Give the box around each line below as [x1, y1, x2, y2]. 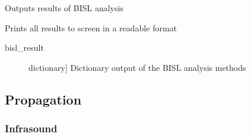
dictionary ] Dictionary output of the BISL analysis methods [28, 61, 246, 73]
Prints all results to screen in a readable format [5, 21, 177, 34]
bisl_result [5, 41, 44, 54]
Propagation [5, 90, 82, 108]
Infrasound [5, 121, 58, 136]
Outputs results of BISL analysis [5, 2, 123, 14]
